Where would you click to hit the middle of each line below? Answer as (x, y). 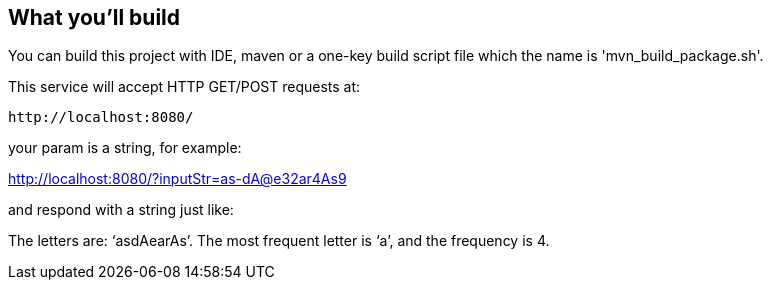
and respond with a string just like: (121, 210)
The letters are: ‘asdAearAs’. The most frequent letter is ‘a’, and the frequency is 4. (279, 241)
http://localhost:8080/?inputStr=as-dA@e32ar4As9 (177, 179)
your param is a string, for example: (125, 148)
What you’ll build (94, 17)
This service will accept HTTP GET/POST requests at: (184, 87)
